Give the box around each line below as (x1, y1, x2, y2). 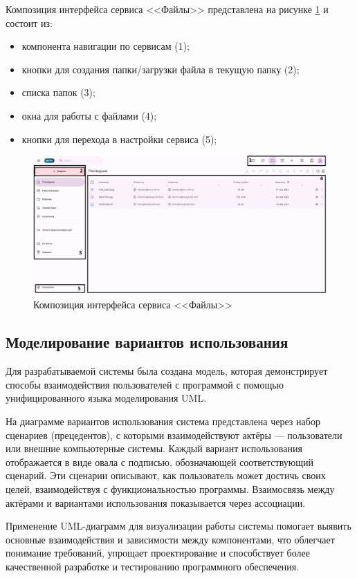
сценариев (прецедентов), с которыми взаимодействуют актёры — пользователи (6, 427, 342, 442)
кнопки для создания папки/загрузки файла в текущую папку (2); (21, 62, 300, 76)
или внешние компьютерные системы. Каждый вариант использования (6, 441, 302, 456)
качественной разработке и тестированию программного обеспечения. (6, 559, 300, 573)
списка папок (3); (21, 85, 95, 100)
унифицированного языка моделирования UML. (6, 391, 207, 405)
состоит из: (6, 15, 53, 30)
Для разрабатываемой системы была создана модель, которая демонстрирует (6, 364, 328, 378)
